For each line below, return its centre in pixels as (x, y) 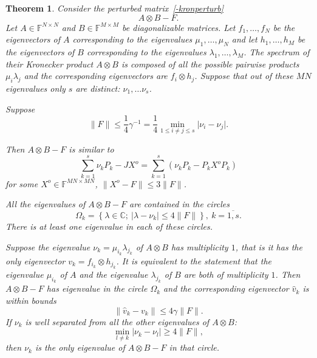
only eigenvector (36, 260)
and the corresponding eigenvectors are (96, 76)
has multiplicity (199, 246)
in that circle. (194, 347)
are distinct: (98, 88)
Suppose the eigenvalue (48, 246)
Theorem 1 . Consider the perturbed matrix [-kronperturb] (114, 8)
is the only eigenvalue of (80, 347)
